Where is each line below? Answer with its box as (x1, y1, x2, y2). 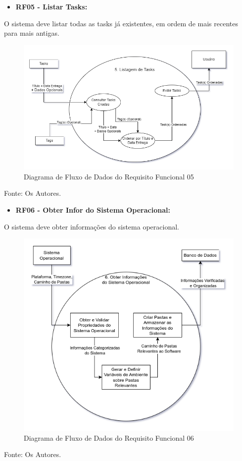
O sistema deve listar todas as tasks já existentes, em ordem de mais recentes (4, 18, 238, 28)
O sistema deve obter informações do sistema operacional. (4, 221, 179, 231)
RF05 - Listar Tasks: (15, 1, 88, 11)
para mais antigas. (4, 28, 59, 38)
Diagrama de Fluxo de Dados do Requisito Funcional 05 (24, 171, 194, 181)
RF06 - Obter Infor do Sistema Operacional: (15, 204, 170, 215)
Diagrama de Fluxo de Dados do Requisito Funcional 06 (24, 432, 194, 443)
